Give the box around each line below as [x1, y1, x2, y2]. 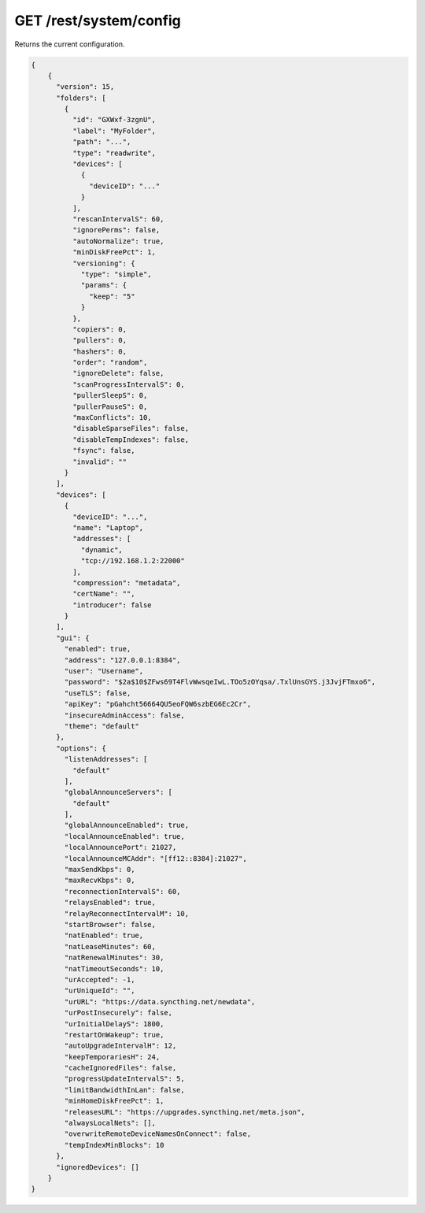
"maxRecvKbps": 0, [64, 876, 135, 885]
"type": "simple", [80, 269, 153, 279]
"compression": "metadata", [72, 578, 181, 587]
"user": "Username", [64, 666, 144, 676]
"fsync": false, [72, 446, 135, 455]
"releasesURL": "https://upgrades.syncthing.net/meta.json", [64, 1107, 305, 1116]
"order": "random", [72, 358, 148, 367]
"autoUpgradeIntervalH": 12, [64, 1041, 177, 1051]
